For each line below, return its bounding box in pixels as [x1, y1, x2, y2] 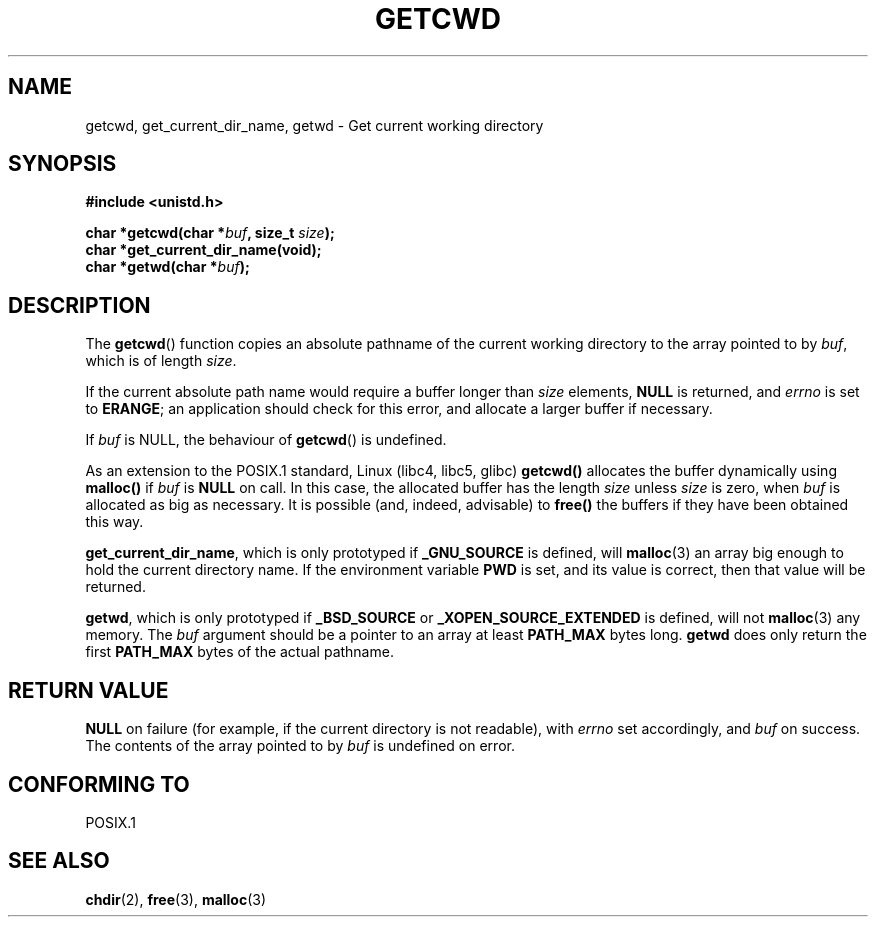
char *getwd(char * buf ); [85, 258, 250, 276]
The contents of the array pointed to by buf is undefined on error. [85, 737, 515, 755]
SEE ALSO [8, 848, 110, 874]
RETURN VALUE [8, 677, 169, 703]
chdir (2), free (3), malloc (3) [85, 890, 267, 908]
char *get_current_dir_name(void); [85, 241, 322, 259]
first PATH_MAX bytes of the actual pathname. [85, 643, 394, 661]
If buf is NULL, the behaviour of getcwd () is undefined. [85, 431, 447, 449]
